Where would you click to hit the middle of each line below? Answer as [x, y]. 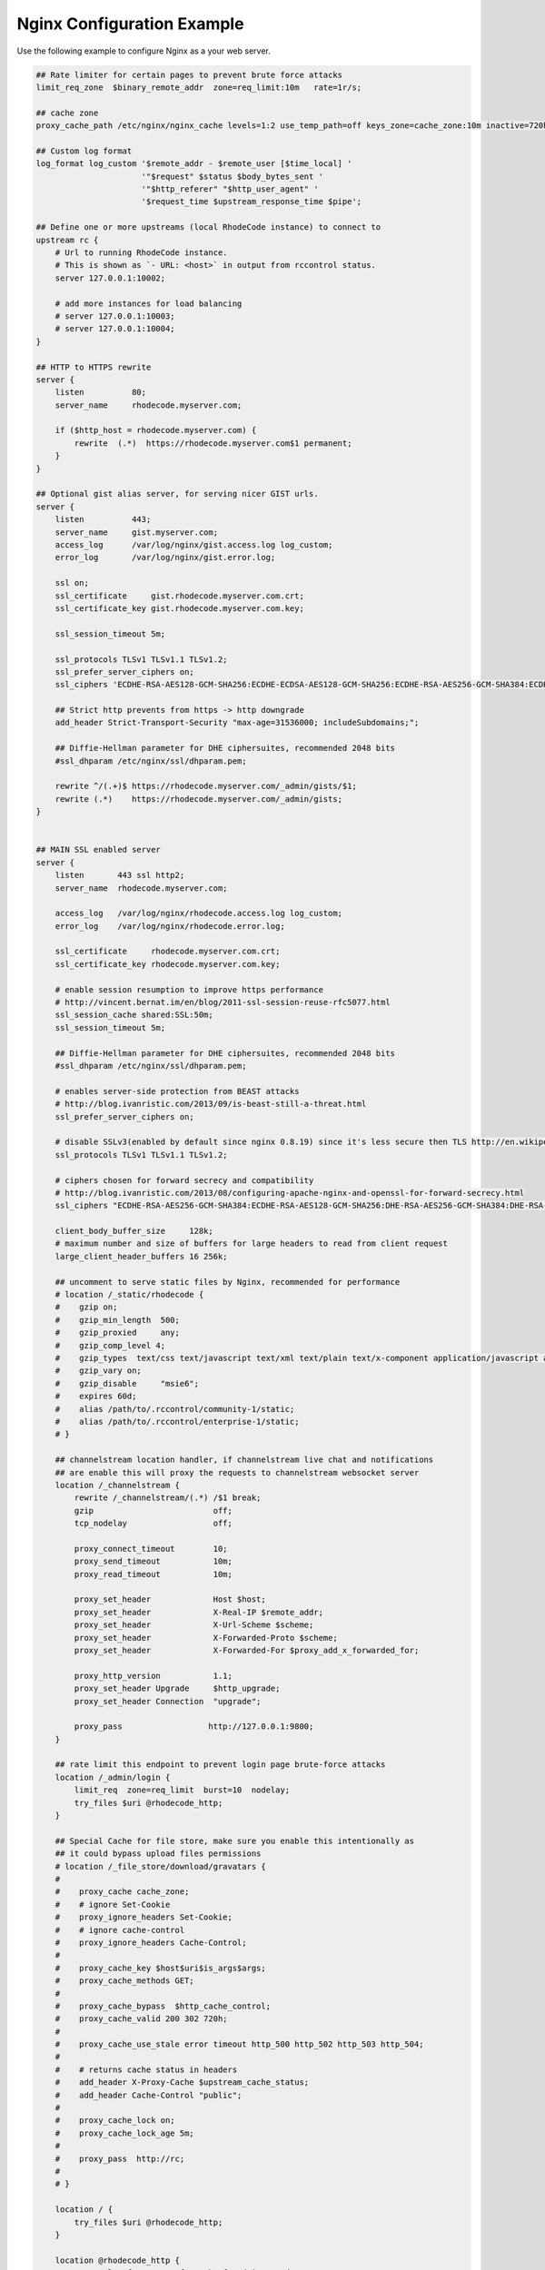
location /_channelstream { [118, 1485]
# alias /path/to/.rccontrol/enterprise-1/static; [177, 1421]
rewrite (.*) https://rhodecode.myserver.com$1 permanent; [213, 443]
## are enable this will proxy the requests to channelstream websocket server [237, 1472]
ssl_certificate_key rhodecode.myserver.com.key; [168, 964]
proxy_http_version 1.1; [154, 1676]
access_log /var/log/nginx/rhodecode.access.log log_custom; [199, 913]
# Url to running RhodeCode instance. [141, 253]
